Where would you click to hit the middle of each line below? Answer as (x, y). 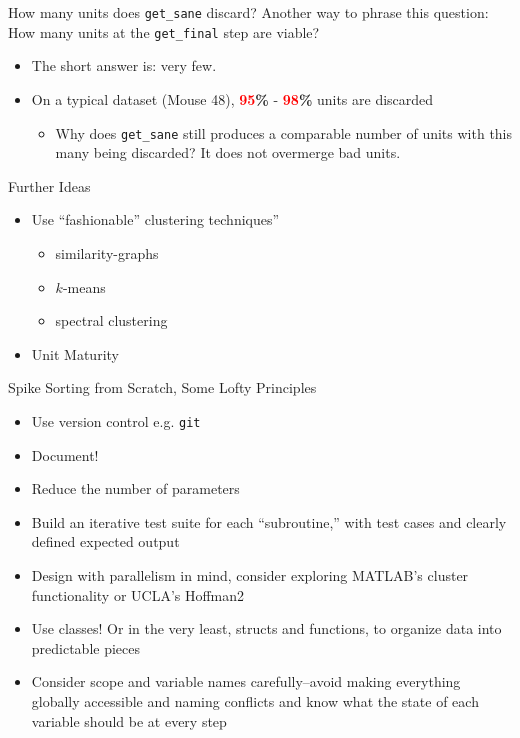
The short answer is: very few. (124, 65)
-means (84, 286)
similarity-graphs (107, 252)
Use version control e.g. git (116, 420)
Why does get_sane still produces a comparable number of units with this (284, 132)
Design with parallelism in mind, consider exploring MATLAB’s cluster (250, 574)
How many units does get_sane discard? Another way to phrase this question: (248, 12)
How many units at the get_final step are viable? (164, 31)
